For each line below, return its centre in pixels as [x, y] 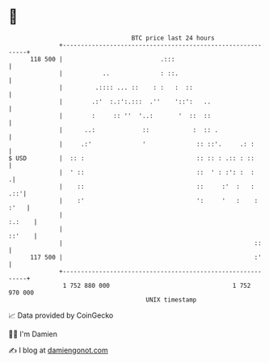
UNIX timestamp [171, 300]
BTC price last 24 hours [173, 38]
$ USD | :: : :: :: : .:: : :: [131, 158]
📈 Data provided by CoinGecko [61, 315]
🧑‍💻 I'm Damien [33, 334]
